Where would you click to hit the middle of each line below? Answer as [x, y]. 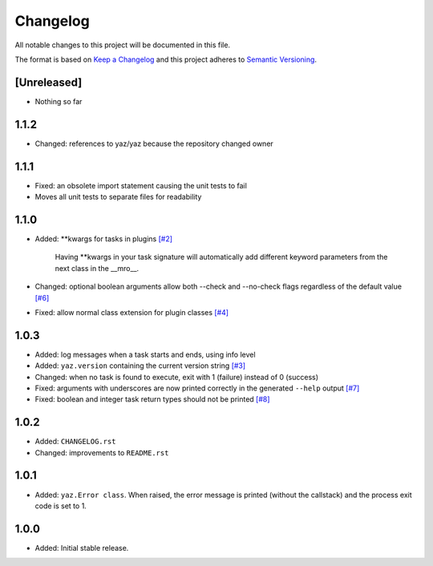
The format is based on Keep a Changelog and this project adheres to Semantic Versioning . [166, 59]
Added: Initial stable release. [82, 548]
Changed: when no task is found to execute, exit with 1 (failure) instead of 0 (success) [177, 377]
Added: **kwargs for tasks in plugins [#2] [103, 239]
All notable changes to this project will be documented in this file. [123, 45]
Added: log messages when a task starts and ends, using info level [145, 354]
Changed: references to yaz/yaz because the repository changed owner [154, 144]
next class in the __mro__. [97, 268]
